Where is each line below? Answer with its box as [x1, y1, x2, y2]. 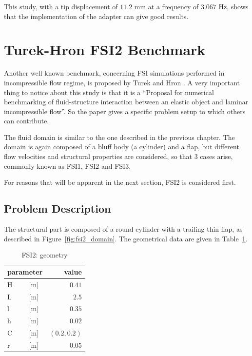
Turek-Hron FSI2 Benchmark [4, 40, 206, 59]
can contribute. [4, 116, 49, 126]
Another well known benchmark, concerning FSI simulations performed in [4, 68, 225, 78]
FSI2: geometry [21, 250, 68, 260]
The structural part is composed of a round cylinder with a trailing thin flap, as [4, 224, 243, 234]
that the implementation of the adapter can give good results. [4, 11, 189, 21]
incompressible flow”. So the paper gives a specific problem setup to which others [4, 106, 246, 116]
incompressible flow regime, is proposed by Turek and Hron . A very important [4, 77, 240, 87]
